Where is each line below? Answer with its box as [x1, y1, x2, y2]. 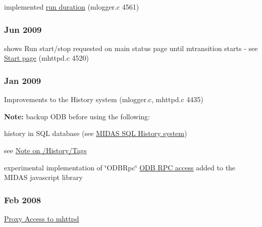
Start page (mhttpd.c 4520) [4, 53, 89, 63]
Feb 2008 [4, 193, 41, 206]
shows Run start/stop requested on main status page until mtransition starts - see [4, 42, 258, 53]
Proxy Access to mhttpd [4, 213, 79, 223]
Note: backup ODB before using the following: [4, 111, 150, 121]
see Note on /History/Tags [4, 145, 87, 155]
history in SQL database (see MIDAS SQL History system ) [4, 128, 187, 139]
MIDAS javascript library [4, 172, 83, 183]
